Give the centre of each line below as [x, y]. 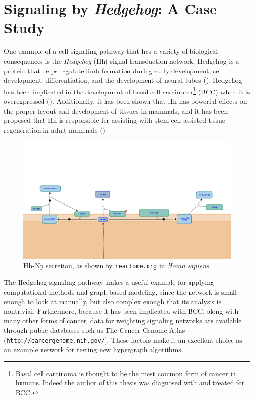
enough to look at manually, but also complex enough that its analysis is [113, 301]
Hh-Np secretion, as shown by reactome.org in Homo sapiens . [117, 266]
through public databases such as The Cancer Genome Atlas [95, 330]
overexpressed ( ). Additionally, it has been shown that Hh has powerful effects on [126, 101]
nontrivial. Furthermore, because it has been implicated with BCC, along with [121, 311]
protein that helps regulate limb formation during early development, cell [114, 70]
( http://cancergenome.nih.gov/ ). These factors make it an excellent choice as [123, 340]
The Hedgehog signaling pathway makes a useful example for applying [109, 282]
